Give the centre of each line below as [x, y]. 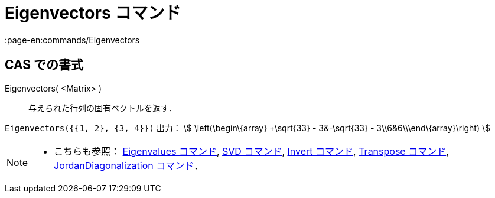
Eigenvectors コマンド [93, 13]
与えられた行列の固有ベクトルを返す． [103, 108]
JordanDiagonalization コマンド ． [129, 165]
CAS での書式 [44, 65]
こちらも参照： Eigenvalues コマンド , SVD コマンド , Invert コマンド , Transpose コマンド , [251, 151]
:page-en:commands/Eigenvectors [72, 40]
